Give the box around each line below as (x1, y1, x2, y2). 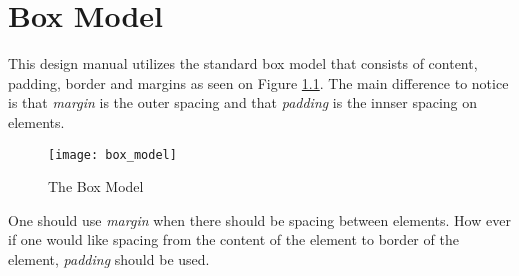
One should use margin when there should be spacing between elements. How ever (8, 209, 511, 230)
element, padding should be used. (8, 248, 210, 269)
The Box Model (48, 176, 144, 197)
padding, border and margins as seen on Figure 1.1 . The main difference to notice (8, 72, 509, 93)
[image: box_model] (48, 147, 177, 162)
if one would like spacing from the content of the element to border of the (8, 229, 459, 250)
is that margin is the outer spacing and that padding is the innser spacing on (8, 92, 478, 113)
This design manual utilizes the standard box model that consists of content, (8, 53, 478, 74)
